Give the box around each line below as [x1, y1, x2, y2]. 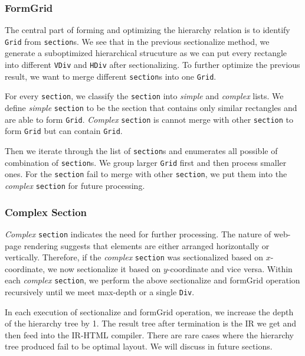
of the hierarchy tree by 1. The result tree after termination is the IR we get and [5, 317, 297, 329]
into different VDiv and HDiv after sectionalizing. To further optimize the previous [5, 58, 300, 71]
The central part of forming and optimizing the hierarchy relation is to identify [5, 24, 290, 36]
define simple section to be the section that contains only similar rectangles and [5, 102, 297, 114]
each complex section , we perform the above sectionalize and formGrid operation [5, 274, 300, 286]
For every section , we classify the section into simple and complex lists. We [5, 90, 284, 102]
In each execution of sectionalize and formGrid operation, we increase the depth [5, 305, 294, 318]
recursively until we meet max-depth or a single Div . [5, 286, 195, 298]
